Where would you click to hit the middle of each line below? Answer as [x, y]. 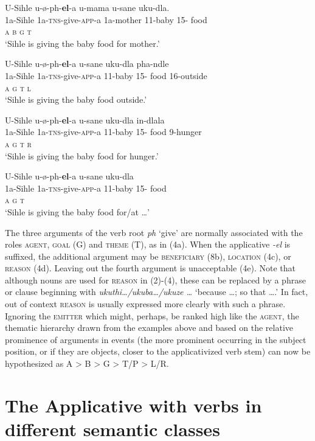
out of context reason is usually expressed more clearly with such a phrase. [145, 304]
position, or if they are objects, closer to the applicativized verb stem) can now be [158, 351]
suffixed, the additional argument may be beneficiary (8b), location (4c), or [148, 256]
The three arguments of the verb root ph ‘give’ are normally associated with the [154, 232]
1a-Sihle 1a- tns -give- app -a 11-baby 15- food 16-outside [106, 75]
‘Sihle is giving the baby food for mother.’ [82, 43]
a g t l [18, 87]
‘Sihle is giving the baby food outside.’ [76, 99]
